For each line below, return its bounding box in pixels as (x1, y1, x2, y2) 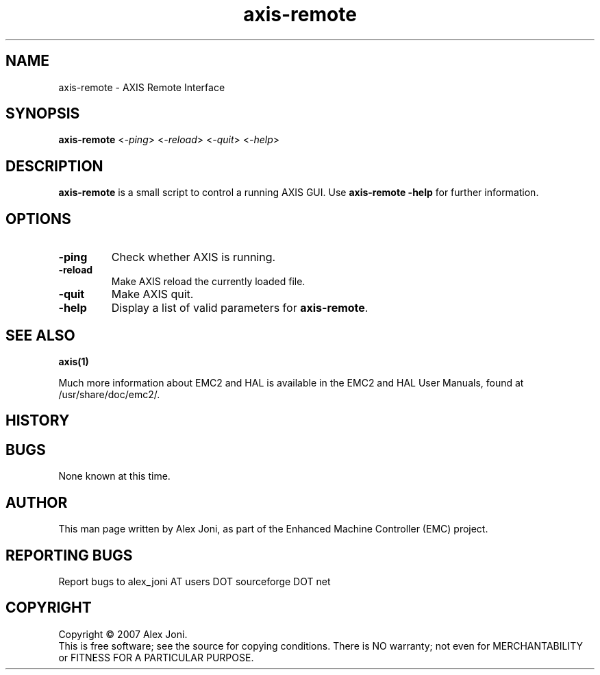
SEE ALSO (5, 326, 75, 344)
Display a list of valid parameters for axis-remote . (111, 301, 368, 315)
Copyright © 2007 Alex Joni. (58, 628, 188, 640)
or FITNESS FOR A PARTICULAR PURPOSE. (58, 651, 254, 663)
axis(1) (58, 355, 89, 367)
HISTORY (5, 412, 70, 430)
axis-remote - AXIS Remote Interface (58, 81, 225, 93)
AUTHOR (5, 493, 68, 511)
